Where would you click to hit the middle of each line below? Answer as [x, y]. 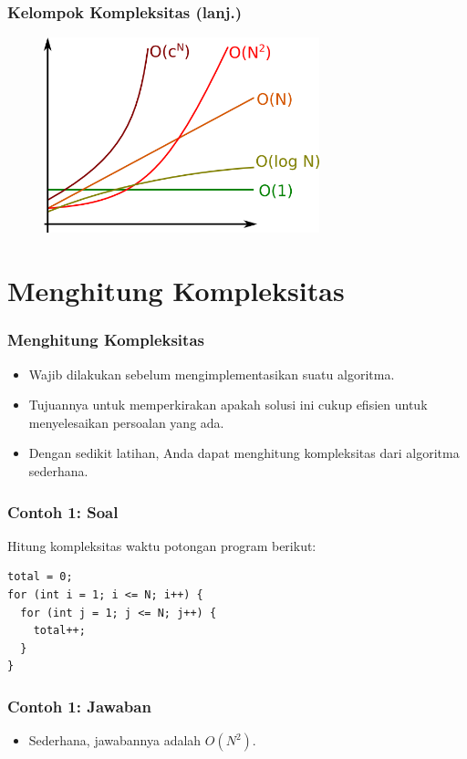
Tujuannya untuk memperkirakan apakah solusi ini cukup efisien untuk [228, 405]
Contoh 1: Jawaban [79, 706]
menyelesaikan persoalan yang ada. [126, 422]
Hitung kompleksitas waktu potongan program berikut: [162, 545]
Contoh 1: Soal [63, 511]
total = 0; [40, 577]
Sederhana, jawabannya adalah [115, 740]
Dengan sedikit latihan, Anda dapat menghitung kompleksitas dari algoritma [244, 453]
